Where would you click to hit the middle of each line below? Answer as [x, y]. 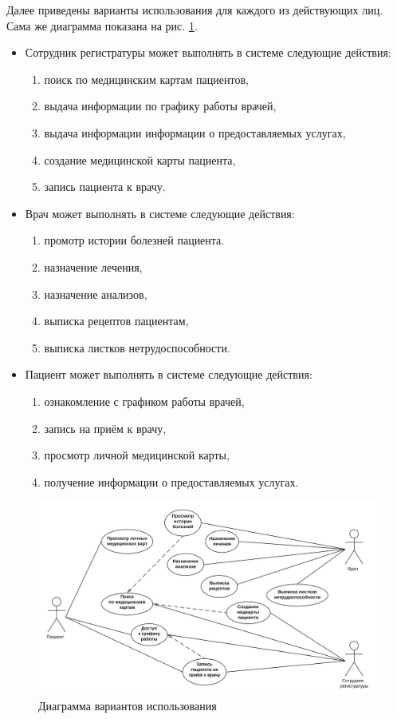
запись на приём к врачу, [105, 428]
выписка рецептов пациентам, [116, 321]
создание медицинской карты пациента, [140, 159]
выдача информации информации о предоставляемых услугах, [195, 132]
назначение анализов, [96, 294]
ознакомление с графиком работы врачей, [144, 401]
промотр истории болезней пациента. [134, 240]
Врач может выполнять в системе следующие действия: [160, 213]
